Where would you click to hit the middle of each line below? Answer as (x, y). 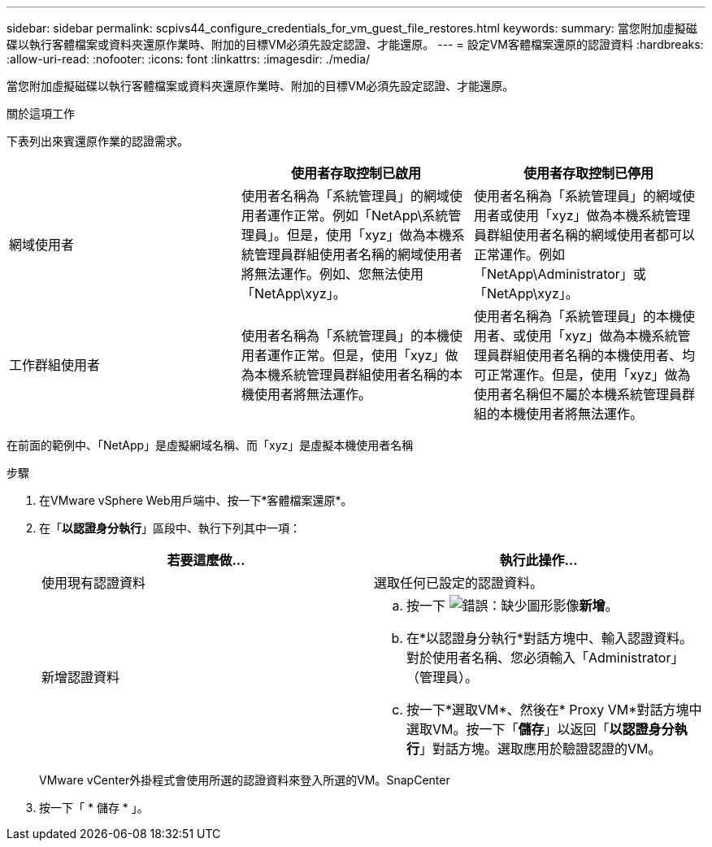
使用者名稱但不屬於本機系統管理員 (577, 394)
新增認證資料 (81, 677)
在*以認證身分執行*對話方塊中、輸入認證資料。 (550, 638)
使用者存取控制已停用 (588, 173)
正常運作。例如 (519, 254)
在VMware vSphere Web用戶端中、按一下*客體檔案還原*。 (196, 500)
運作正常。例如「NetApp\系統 (358, 215)
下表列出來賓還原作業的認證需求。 (98, 141)
